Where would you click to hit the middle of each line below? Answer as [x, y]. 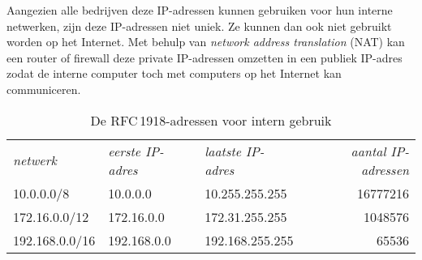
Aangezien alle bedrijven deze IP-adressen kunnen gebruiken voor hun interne [200, 10]
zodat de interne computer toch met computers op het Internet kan [174, 73]
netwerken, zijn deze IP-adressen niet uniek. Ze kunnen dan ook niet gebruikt [199, 26]
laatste [223, 151]
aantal [368, 151]
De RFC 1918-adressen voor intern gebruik [211, 120]
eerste [125, 151]
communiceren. [44, 89]
